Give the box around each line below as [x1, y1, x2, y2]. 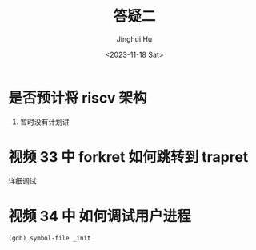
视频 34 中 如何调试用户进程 [8, 207, 191, 225]
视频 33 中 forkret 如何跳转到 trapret [8, 147, 249, 166]
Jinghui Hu [116, 34, 153, 44]
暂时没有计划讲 [19, 117, 70, 127]
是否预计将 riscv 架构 [8, 89, 147, 107]
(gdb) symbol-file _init [8, 234, 91, 242]
